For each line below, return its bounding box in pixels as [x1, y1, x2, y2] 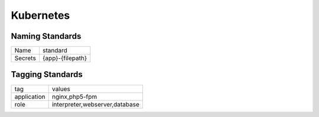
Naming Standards [11, 31, 82, 41]
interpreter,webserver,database [51, 100, 140, 108]
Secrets [14, 54, 37, 62]
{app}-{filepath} [42, 54, 87, 62]
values [51, 85, 70, 93]
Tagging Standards [11, 69, 83, 79]
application [14, 92, 45, 101]
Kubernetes [11, 9, 70, 22]
